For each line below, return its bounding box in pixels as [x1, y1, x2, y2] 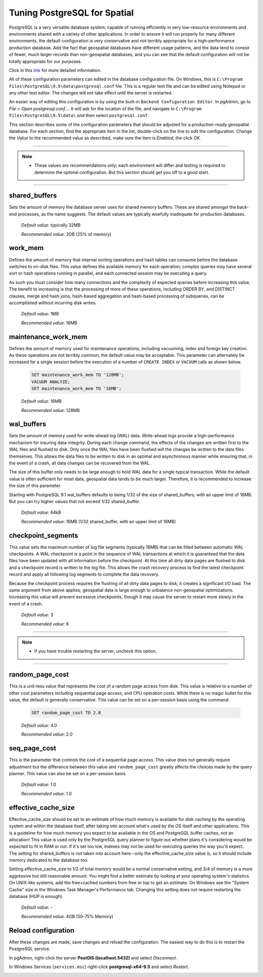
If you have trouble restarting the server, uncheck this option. [34, 648, 157, 654]
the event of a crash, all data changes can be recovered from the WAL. [9, 460, 151, 466]
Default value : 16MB [21, 398, 62, 404]
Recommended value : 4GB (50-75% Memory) [21, 913, 113, 919]
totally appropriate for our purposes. [9, 59, 82, 64]
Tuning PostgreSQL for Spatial [9, 7, 134, 18]
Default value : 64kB [21, 509, 61, 515]
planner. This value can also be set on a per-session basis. [9, 771, 127, 777]
